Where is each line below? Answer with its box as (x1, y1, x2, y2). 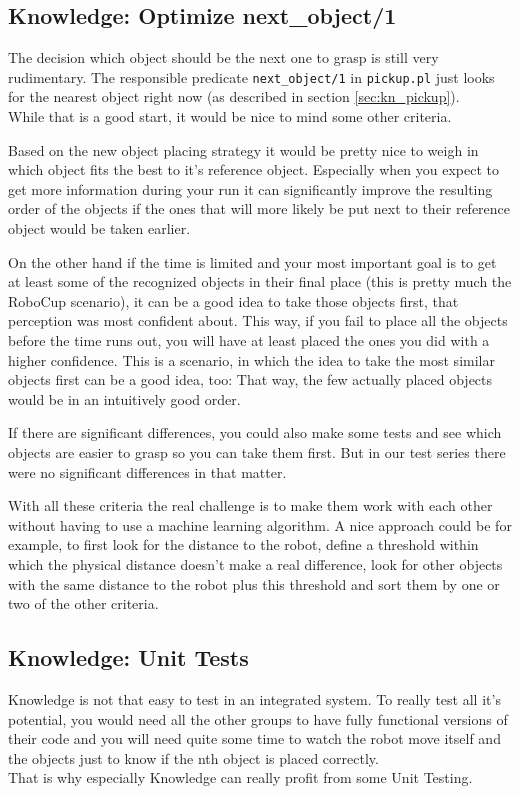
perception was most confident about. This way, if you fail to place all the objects (8, 310, 508, 331)
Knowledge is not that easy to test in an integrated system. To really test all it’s (8, 688, 501, 709)
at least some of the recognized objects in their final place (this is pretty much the (8, 271, 512, 292)
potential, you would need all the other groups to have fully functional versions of (8, 708, 508, 729)
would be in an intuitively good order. (8, 388, 241, 409)
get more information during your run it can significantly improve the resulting (8, 178, 493, 199)
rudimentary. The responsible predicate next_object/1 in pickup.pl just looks (8, 66, 495, 87)
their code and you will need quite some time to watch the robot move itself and (8, 728, 501, 749)
